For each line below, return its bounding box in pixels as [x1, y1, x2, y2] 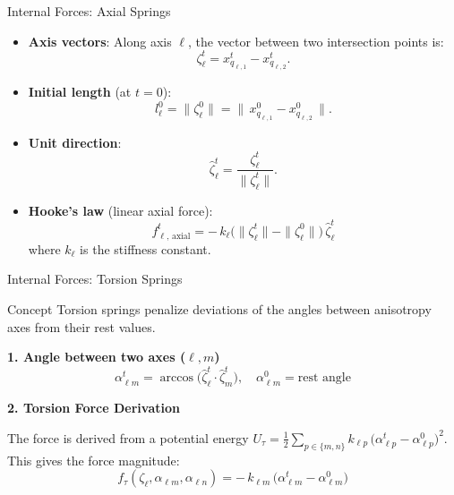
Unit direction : [28, 132, 122, 151]
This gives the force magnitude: [7, 450, 180, 469]
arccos [159, 371, 193, 385]
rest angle [297, 371, 351, 385]
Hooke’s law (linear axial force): [28, 201, 213, 219]
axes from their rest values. [7, 317, 156, 336]
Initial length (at [28, 82, 132, 101]
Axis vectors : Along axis [28, 31, 172, 50]
